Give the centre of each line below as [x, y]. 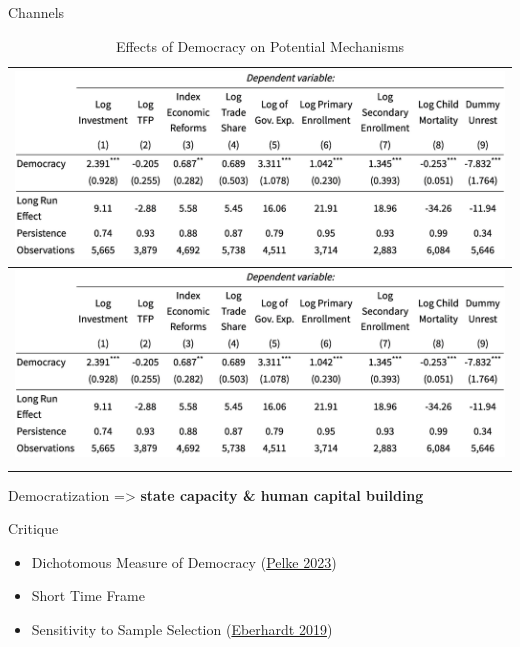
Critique [33, 528]
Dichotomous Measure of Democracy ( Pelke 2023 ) [184, 561]
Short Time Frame [88, 595]
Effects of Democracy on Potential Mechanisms [260, 45]
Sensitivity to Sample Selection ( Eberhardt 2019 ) [182, 628]
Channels [36, 12]
